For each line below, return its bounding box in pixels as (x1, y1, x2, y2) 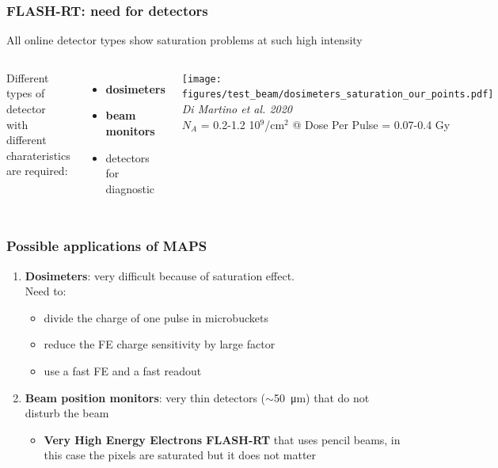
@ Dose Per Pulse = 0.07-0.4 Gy (292, 116, 450, 132)
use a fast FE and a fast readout (44, 362, 202, 379)
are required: (6, 162, 68, 179)
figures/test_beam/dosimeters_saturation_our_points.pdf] (181, 89, 494, 101)
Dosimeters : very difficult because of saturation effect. (25, 267, 295, 283)
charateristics (6, 146, 70, 163)
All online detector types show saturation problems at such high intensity (6, 32, 363, 48)
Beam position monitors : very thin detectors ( (25, 389, 266, 405)
